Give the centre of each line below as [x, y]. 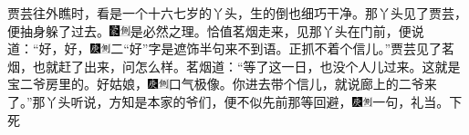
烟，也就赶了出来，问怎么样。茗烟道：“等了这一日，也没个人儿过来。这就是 [234, 66]
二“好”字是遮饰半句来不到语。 [200, 48]
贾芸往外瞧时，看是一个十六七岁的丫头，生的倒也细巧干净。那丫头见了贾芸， [237, 13]
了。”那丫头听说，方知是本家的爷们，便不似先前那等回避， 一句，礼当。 [229, 101]
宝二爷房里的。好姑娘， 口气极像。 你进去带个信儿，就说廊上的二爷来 [222, 84]
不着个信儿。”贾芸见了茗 [385, 48]
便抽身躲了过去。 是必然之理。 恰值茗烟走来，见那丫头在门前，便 [209, 30]
